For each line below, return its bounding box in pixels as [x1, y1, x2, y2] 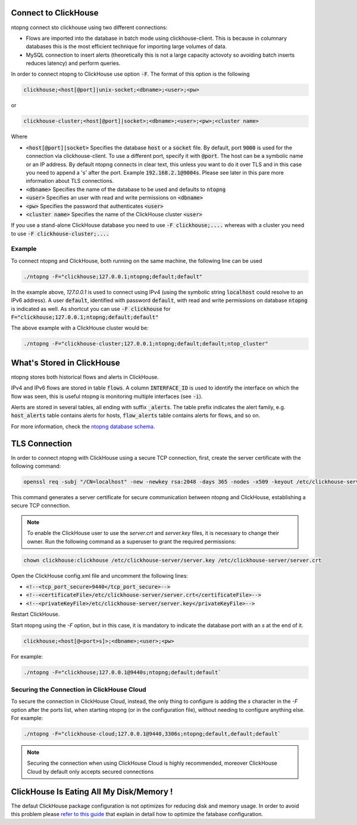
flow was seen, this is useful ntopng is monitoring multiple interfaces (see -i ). [11, 393, 203, 400]
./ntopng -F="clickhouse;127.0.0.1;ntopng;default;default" [23, 273, 203, 280]
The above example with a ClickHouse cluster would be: [11, 325, 149, 332]
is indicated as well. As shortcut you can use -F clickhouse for [11, 305, 171, 312]
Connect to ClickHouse [11, 8, 99, 18]
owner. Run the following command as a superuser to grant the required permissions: [27, 538, 236, 545]
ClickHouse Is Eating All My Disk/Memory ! [11, 786, 173, 796]
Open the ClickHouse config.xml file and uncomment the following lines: [11, 572, 189, 579]
